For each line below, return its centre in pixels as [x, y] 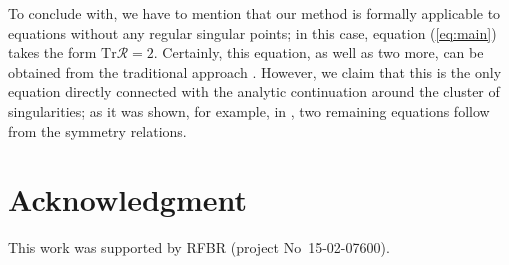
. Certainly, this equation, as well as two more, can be [318, 52]
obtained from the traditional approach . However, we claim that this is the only [255, 71]
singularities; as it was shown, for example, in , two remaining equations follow [249, 110]
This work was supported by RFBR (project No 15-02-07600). [199, 247]
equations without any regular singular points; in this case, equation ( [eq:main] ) [252, 32]
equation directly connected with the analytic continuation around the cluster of [254, 91]
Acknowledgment [127, 199]
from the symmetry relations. [97, 130]
